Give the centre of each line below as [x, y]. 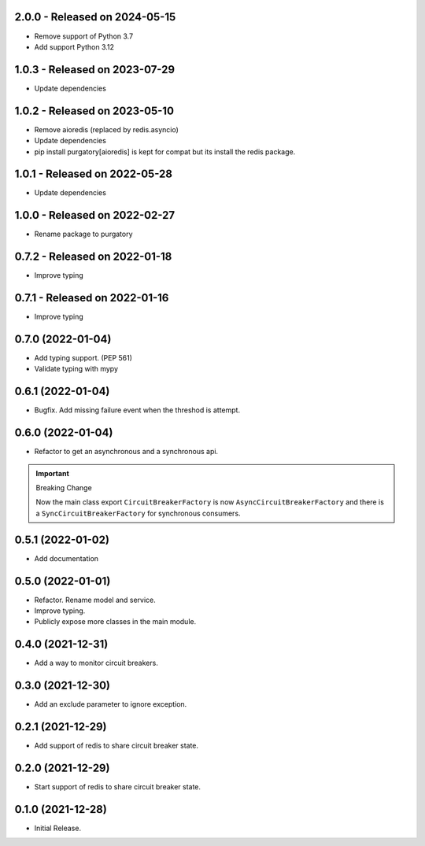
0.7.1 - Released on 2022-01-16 [92, 298]
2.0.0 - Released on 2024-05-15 [95, 17]
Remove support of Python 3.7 [84, 36]
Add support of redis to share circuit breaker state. [116, 746]
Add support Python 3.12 [74, 46]
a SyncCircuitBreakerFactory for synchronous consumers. [138, 513]
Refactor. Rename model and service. [95, 600]
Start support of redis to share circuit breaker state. [117, 787]
